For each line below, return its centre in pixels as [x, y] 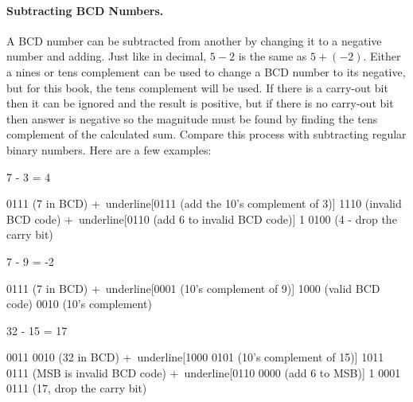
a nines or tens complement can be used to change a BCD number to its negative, [206, 71]
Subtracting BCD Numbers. [85, 10]
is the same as [273, 56]
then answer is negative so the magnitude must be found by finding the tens [192, 118]
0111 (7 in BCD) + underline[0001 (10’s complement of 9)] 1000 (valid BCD [193, 288]
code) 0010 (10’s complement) [79, 304]
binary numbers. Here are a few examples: [109, 149]
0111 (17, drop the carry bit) [77, 388]
